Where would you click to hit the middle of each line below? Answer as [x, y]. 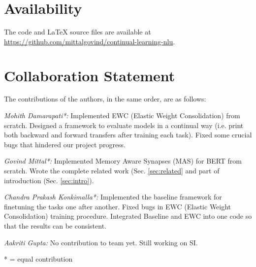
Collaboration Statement [90, 75]
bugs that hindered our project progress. [65, 144]
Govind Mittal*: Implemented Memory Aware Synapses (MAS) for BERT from [123, 161]
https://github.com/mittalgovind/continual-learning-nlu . [90, 41]
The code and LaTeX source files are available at [78, 32]
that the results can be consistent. [55, 225]
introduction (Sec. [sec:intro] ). [49, 180]
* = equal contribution [38, 259]
